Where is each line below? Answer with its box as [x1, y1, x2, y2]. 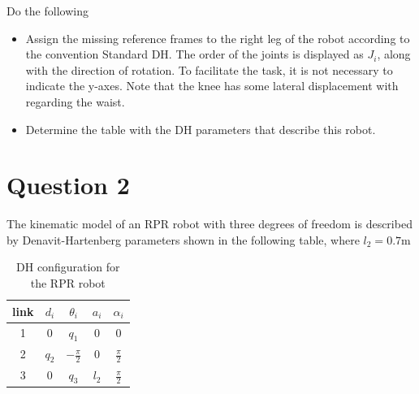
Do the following [6, 2, 89, 19]
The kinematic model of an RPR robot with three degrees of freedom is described [6, 215, 413, 232]
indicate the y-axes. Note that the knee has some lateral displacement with [25, 77, 399, 94]
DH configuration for [16, 258, 120, 275]
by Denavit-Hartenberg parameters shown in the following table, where [6, 231, 360, 248]
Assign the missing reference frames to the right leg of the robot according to [25, 29, 410, 46]
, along [377, 45, 411, 63]
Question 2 [6, 168, 130, 201]
